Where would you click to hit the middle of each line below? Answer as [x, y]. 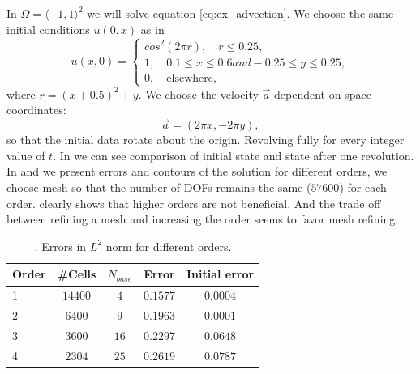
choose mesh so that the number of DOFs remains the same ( [159, 187]
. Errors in [60, 246]
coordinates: [36, 110]
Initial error [220, 274]
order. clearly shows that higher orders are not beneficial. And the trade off [194, 203]
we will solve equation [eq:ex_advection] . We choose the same [240, 13]
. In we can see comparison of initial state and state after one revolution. [234, 155]
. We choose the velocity [198, 93]
